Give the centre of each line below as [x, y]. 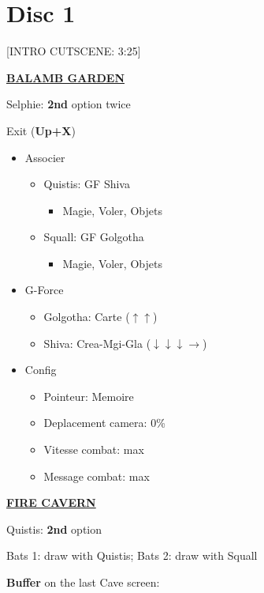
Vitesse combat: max [94, 449]
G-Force [44, 290]
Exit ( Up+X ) [41, 130]
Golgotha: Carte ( [87, 317]
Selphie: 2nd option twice [69, 104]
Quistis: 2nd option [54, 529]
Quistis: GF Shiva [87, 184]
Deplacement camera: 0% [104, 423]
